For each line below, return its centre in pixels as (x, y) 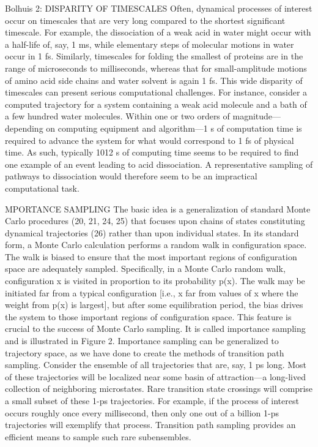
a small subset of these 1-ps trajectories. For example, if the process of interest (152, 400)
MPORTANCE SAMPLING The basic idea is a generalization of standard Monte (158, 208)
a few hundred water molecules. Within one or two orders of (117, 116)
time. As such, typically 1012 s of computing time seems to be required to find (152, 152)
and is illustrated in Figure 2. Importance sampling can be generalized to (142, 341)
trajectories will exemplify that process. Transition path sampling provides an (150, 425)
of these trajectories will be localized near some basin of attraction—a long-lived (155, 376)
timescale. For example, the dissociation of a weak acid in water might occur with (158, 32)
